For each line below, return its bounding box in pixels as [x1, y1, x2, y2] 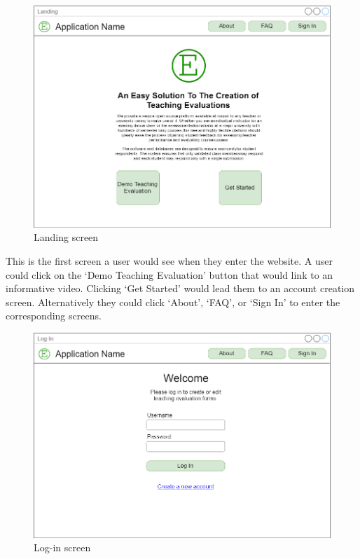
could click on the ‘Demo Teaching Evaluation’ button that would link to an [6, 267, 333, 282]
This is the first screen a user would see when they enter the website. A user [6, 254, 333, 268]
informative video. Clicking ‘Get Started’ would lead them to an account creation [6, 281, 355, 296]
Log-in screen [34, 540, 91, 555]
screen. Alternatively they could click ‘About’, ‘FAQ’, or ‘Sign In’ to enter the [6, 294, 340, 309]
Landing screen [34, 230, 99, 244]
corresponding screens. [6, 308, 102, 323]
